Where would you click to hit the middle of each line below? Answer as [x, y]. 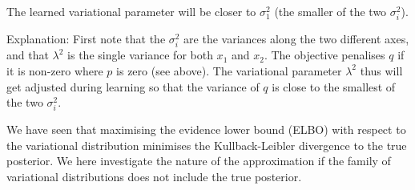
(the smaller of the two [330, 11]
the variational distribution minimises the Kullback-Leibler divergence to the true [207, 145]
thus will [381, 70]
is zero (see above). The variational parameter [229, 70]
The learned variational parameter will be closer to [131, 11]
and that [28, 55]
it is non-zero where [55, 70]
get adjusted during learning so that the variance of [133, 86]
